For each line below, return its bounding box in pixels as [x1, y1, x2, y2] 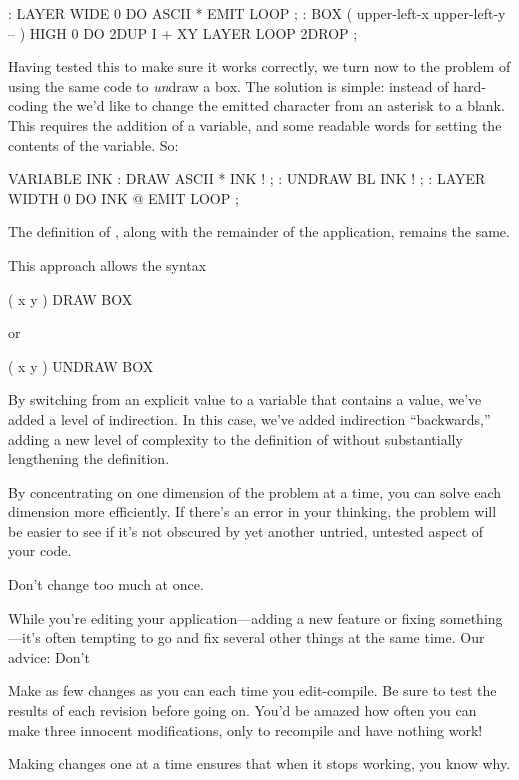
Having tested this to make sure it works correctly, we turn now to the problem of [8, 56, 511, 77]
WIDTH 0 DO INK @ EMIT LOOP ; [8, 187, 239, 208]
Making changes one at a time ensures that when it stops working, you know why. [8, 753, 511, 774]
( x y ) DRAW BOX [8, 288, 133, 309]
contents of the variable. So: [8, 134, 179, 155]
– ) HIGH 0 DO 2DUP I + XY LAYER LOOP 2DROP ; [8, 22, 358, 43]
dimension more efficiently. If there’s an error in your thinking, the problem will [8, 501, 497, 522]
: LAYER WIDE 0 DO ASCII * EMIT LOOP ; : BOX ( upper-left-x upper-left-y [8, 3, 506, 23]
